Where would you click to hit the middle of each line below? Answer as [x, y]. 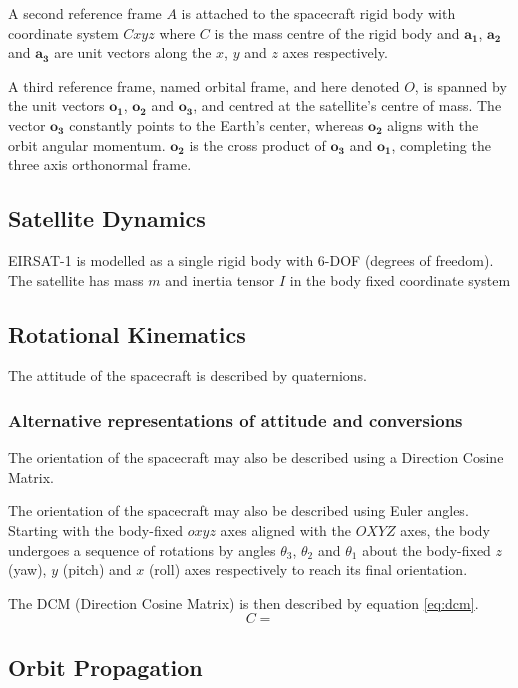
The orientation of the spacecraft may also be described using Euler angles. [238, 510]
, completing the [441, 144]
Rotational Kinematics [127, 333]
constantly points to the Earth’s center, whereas [216, 124]
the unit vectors [56, 105]
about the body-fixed [426, 549]
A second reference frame [85, 13]
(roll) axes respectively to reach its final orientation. [308, 569]
